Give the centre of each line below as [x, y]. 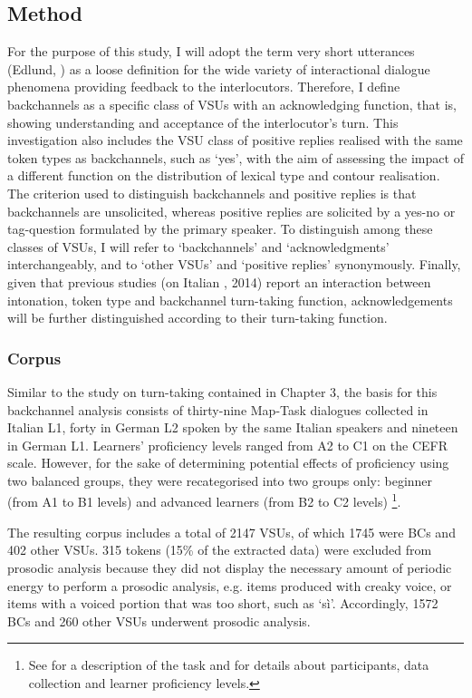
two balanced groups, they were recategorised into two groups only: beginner [220, 480]
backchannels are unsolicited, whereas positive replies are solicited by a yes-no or [231, 211]
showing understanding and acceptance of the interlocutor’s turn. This [203, 122]
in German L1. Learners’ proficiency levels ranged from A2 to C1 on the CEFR [227, 445]
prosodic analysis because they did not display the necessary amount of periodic [230, 567]
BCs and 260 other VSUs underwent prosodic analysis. [159, 620]
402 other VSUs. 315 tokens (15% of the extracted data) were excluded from [220, 550]
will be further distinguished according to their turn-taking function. [197, 318]
